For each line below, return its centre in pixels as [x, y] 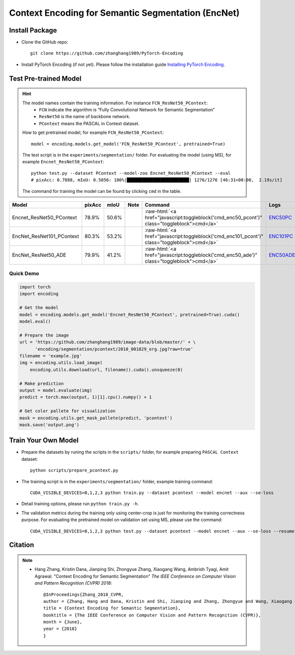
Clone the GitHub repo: [45, 42]
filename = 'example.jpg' [51, 356]
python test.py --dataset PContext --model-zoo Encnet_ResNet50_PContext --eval [131, 173]
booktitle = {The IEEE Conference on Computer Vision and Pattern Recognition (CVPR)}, [152, 615]
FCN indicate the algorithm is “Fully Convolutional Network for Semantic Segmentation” [127, 110]
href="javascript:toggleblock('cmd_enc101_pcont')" [204, 236]
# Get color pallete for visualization [67, 411]
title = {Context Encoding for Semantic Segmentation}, [112, 608]
